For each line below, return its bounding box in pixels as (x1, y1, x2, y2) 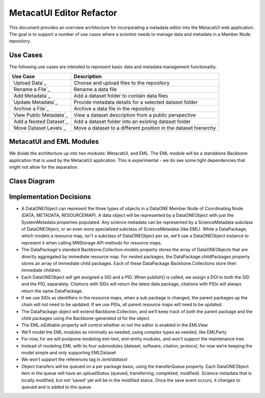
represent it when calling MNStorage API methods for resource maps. (21, 239, 162, 245)
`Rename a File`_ (12, 86, 51, 93)
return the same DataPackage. (21, 288, 83, 294)
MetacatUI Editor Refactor (9, 7, 117, 18)
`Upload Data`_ (12, 79, 47, 86)
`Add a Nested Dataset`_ (12, 118, 69, 125)
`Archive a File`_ (12, 105, 49, 112)
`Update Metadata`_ (12, 99, 58, 106)
